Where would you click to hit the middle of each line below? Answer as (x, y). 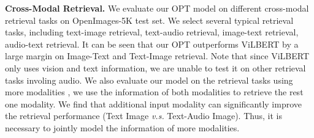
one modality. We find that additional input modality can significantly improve (153, 103)
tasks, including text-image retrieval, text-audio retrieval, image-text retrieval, (152, 32)
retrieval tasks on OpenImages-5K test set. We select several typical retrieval (149, 20)
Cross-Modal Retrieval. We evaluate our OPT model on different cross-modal (157, 8)
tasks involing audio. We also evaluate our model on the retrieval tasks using (149, 80)
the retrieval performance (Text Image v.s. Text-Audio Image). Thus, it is (144, 116)
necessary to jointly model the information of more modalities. (122, 127)
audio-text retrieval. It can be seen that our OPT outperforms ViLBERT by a (152, 44)
